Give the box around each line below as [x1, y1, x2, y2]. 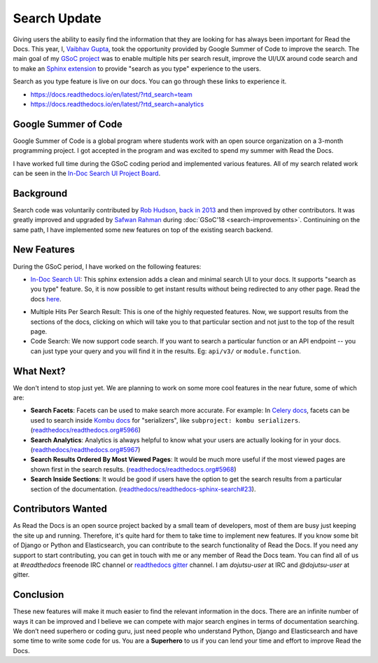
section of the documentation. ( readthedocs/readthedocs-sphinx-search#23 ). [30, 484, 256, 493]
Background [13, 187, 68, 199]
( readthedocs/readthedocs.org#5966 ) [30, 426, 141, 435]
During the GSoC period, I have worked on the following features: [13, 262, 202, 271]
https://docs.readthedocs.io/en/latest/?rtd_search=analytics [30, 100, 204, 108]
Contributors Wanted [13, 503, 108, 515]
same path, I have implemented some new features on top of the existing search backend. [13, 225, 273, 234]
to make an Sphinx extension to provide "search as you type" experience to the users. [13, 64, 262, 73]
